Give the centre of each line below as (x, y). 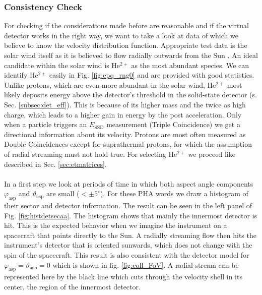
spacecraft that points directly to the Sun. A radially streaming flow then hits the (130, 235)
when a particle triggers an (46, 124)
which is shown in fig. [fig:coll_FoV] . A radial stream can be (146, 264)
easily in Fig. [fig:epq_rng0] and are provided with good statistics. (152, 75)
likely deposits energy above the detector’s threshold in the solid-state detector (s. (130, 95)
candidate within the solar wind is (57, 65)
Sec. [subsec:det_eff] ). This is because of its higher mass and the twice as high (125, 104)
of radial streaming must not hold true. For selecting (85, 154)
